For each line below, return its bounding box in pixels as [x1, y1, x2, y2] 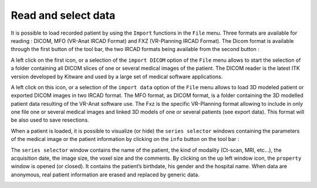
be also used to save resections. [11, 116, 89, 123]
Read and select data [11, 9, 116, 22]
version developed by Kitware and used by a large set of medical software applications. [11, 73, 223, 80]
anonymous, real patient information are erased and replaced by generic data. [11, 171, 200, 178]
